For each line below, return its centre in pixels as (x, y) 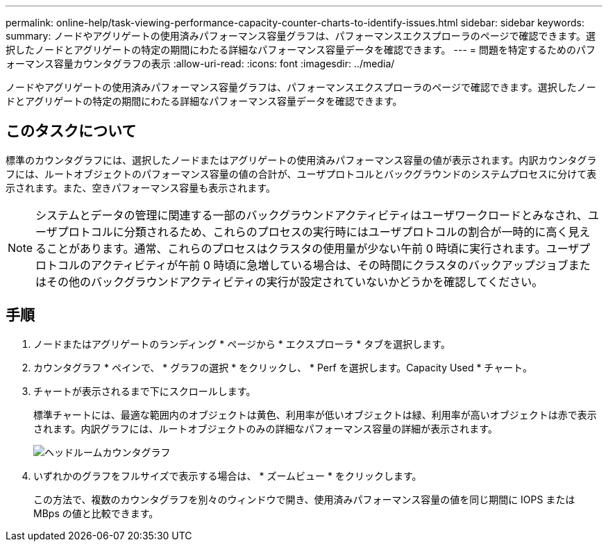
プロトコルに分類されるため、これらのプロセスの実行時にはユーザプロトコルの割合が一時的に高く (313, 232)
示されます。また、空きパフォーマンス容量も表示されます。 (141, 187)
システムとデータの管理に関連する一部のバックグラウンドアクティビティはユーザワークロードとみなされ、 (312, 215)
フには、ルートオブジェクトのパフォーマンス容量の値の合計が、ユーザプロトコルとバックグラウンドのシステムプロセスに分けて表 (301, 174)
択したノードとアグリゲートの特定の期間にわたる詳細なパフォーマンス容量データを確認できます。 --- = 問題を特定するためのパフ (301, 50)
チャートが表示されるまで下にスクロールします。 (145, 391)
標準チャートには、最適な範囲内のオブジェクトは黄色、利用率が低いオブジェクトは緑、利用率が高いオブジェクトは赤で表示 (315, 414)
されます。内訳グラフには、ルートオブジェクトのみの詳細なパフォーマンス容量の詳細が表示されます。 (265, 428)
